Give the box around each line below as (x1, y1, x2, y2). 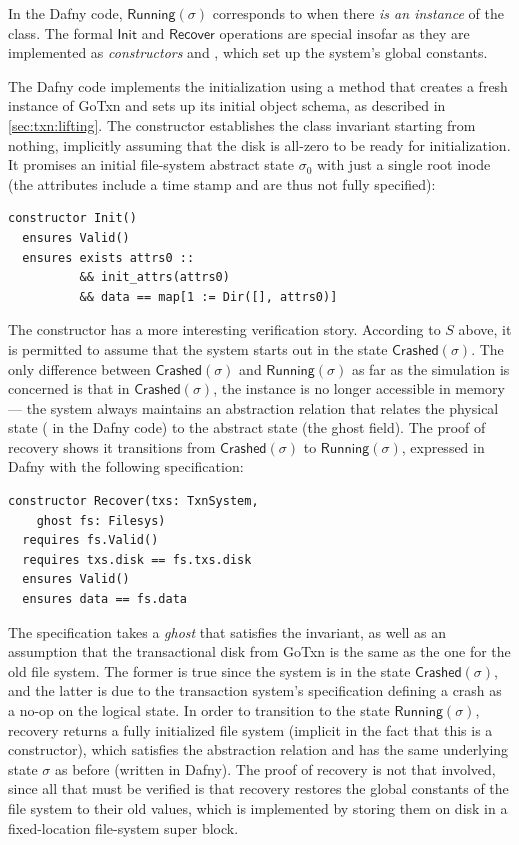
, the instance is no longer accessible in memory (213, 378, 505, 399)
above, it (458, 319, 512, 340)
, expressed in (401, 436, 485, 457)
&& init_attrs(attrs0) (79, 270, 230, 285)
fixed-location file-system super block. (8, 817, 239, 838)
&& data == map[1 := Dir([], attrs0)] (79, 289, 338, 304)
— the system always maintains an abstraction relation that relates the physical (8, 397, 499, 418)
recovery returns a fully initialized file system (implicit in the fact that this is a (8, 719, 493, 740)
